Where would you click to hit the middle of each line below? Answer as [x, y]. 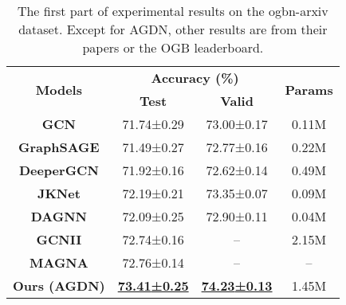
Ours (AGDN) [59, 285]
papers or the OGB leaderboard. [173, 47]
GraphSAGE [59, 147]
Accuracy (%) [195, 78]
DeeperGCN [59, 170]
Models [59, 89]
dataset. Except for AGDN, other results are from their [173, 29]
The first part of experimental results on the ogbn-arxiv [173, 11]
